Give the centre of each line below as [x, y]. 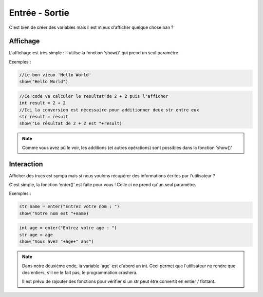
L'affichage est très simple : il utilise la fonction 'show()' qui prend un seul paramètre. [94, 53]
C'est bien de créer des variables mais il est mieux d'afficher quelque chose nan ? [91, 27]
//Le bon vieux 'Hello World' [55, 75]
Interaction [26, 164]
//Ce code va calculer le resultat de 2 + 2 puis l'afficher [94, 96]
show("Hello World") [44, 82]
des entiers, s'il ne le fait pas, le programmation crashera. [80, 272]
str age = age [36, 235]
